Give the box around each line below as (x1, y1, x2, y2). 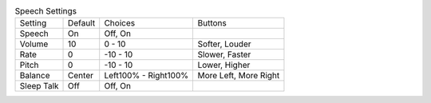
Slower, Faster (197, 49, 251, 60)
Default (68, 18, 96, 29)
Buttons (197, 18, 227, 29)
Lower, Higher (197, 60, 251, 71)
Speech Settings (14, 6, 77, 17)
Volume (19, 38, 49, 50)
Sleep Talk (19, 81, 59, 92)
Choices (104, 18, 136, 29)
